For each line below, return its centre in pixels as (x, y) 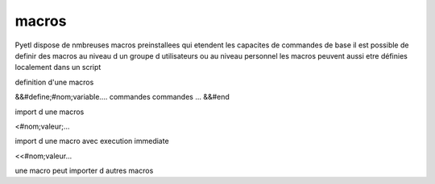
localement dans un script (58, 67)
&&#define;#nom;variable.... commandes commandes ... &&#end (122, 97)
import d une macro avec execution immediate (92, 141)
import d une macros (50, 112)
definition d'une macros (54, 82)
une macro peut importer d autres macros (84, 171)
